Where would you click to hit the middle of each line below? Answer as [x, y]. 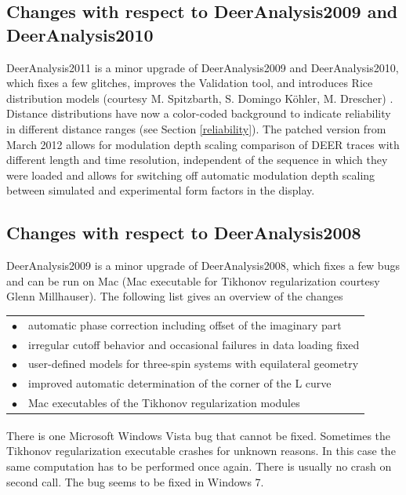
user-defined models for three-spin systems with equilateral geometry [194, 364]
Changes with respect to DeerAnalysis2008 [184, 233]
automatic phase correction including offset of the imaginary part [185, 324]
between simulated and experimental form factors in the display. [161, 190]
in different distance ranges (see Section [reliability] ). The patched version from [196, 128]
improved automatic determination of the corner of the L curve [180, 383]
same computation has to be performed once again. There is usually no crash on [199, 466]
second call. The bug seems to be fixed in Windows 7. [135, 481]
